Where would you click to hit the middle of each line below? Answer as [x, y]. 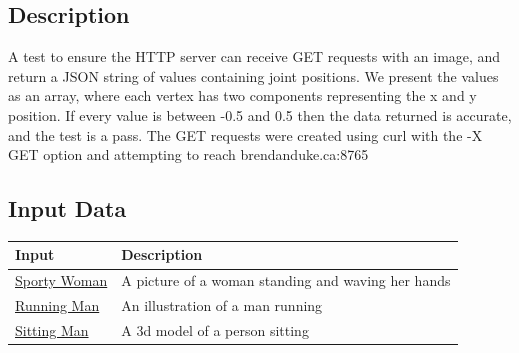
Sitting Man [52, 330]
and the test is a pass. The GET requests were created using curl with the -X [245, 134]
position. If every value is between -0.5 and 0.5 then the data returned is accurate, [260, 114]
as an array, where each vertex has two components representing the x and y [242, 95]
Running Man [57, 305]
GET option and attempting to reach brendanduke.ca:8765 [188, 154]
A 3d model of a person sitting [215, 330]
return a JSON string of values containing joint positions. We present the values [253, 75]
